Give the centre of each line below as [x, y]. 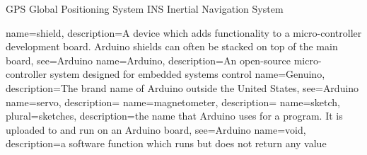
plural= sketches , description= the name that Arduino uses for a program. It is [174, 116]
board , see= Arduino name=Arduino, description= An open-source [148, 60]
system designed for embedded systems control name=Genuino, [187, 74]
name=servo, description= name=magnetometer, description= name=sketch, [173, 102]
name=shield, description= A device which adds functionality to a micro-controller [184, 32]
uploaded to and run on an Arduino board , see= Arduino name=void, [156, 129]
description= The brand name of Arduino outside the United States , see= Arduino [182, 87]
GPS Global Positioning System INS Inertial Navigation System [145, 8]
